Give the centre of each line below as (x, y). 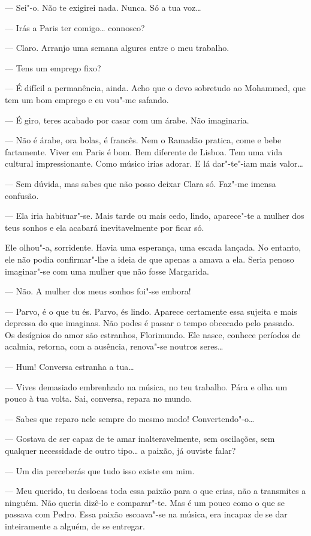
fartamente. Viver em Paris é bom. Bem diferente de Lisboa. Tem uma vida (144, 151)
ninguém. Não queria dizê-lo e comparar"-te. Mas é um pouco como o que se (145, 502)
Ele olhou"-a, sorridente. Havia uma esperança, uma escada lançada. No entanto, (153, 247)
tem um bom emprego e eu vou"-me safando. (87, 99)
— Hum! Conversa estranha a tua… (70, 367)
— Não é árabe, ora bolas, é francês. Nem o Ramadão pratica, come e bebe (143, 140)
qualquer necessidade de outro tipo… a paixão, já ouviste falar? (120, 451)
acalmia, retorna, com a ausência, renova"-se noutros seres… (114, 346)
